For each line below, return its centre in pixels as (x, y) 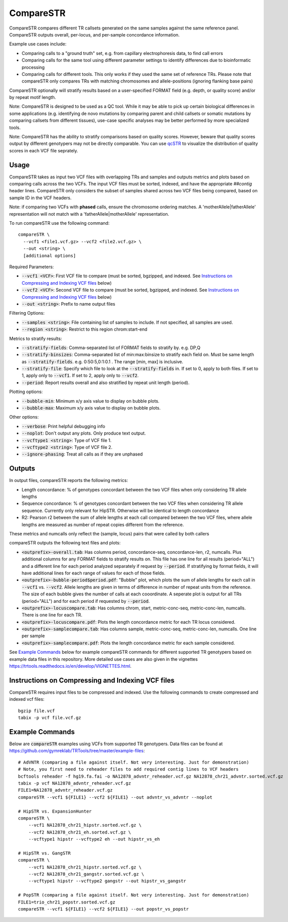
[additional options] (50, 255)
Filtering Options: (27, 313)
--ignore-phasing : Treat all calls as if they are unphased (82, 454)
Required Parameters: (32, 267)
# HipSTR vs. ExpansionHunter (55, 811)
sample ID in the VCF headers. (40, 198)
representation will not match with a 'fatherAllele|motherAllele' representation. (89, 214)
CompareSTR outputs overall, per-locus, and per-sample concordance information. (94, 34)
